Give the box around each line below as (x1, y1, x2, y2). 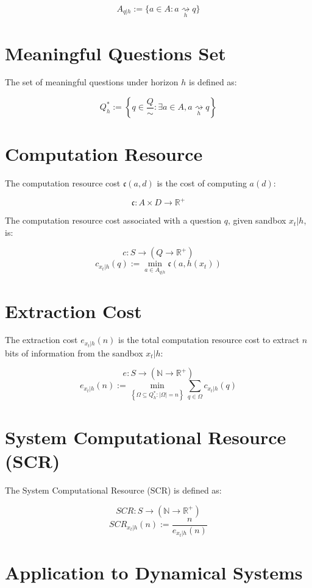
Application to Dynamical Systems (5, 560, 303, 585)
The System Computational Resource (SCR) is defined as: (5, 484, 222, 497)
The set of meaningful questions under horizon (5, 76, 179, 88)
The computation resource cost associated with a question (5, 214, 222, 227)
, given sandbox (228, 214, 286, 227)
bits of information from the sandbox (5, 346, 143, 359)
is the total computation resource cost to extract (118, 333, 300, 346)
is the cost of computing (157, 177, 247, 190)
